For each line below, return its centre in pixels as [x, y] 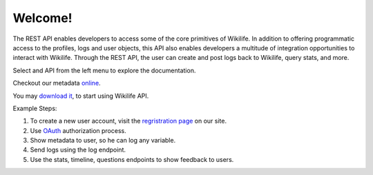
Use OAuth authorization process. [78, 130]
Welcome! [42, 18]
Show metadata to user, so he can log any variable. [103, 141]
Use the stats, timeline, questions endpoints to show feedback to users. [132, 159]
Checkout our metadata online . [57, 83]
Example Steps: [35, 108]
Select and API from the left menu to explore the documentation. [104, 70]
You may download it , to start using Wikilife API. [81, 96]
